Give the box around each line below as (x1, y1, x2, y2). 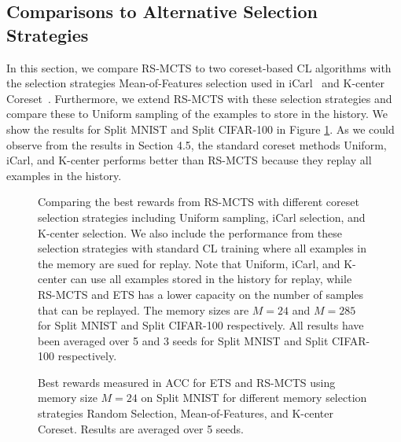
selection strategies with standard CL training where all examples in (38, 240, 366, 256)
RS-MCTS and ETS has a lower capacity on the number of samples (38, 285, 364, 302)
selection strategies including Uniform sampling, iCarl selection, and (38, 208, 366, 225)
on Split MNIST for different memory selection (141, 389, 367, 406)
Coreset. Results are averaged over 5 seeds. (38, 420, 244, 436)
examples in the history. (6, 167, 122, 183)
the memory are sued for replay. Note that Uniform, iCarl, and (38, 255, 340, 271)
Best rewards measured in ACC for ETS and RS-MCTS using (38, 374, 336, 390)
